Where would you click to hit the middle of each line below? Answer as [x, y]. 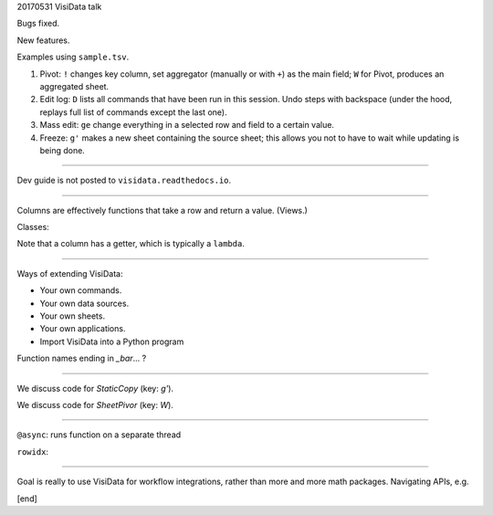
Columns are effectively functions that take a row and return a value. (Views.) [162, 210]
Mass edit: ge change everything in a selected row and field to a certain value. [187, 125]
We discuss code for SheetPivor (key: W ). [95, 405]
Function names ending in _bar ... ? [82, 358]
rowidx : [33, 451]
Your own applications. [83, 329]
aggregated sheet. [74, 86]
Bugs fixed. [38, 24]
